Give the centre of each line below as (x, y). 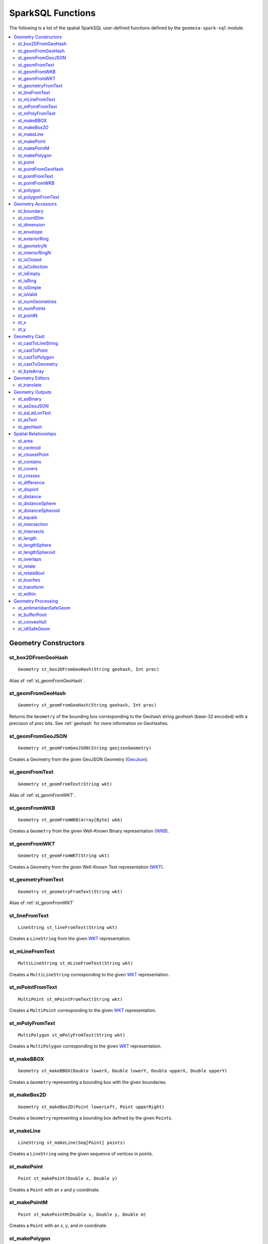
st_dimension (32, 225)
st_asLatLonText (34, 413)
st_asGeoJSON (33, 406)
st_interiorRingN (34, 253)
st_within (27, 594)
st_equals (28, 517)
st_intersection (33, 524)
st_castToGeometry (38, 364)
